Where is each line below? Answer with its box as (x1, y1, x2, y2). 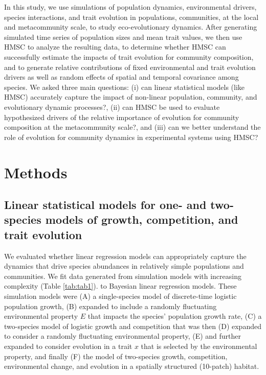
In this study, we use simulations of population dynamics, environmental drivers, (4, 2, 257, 12)
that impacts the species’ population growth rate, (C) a (87, 311, 262, 321)
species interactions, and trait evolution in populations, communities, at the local (4, 11, 259, 22)
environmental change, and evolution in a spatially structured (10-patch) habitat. (4, 361, 259, 371)
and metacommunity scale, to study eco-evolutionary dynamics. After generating (4, 21, 257, 32)
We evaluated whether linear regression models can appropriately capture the (4, 250, 247, 261)
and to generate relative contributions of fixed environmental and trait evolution (4, 61, 256, 72)
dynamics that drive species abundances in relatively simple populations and (4, 261, 244, 271)
